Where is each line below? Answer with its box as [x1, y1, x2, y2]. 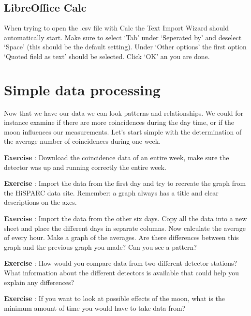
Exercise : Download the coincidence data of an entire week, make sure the [4, 152, 229, 163]
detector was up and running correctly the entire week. [4, 162, 166, 172]
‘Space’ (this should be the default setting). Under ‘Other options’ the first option [4, 42, 247, 52]
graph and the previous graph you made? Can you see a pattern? [4, 241, 197, 252]
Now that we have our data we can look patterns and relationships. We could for [4, 107, 244, 118]
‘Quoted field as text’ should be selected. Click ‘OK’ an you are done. [4, 51, 210, 61]
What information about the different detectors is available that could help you [4, 268, 239, 278]
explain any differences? [4, 277, 74, 287]
